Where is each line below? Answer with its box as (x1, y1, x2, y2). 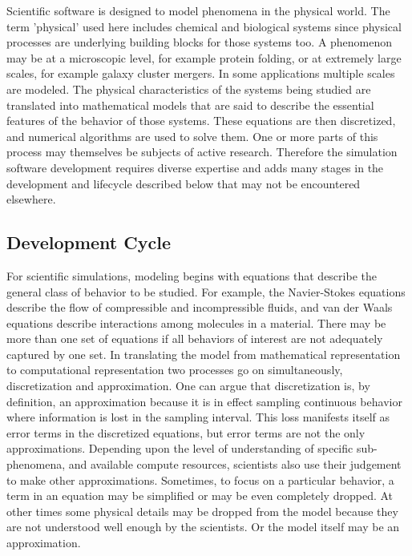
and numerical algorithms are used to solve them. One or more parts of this (6, 127, 378, 144)
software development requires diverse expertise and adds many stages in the (6, 159, 384, 175)
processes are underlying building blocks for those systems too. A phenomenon (6, 34, 393, 50)
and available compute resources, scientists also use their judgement (68, 456, 402, 473)
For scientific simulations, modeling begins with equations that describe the (6, 267, 377, 284)
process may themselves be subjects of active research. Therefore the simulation (6, 143, 398, 160)
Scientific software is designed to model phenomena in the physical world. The (6, 2, 390, 18)
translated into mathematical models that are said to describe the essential (6, 96, 374, 113)
